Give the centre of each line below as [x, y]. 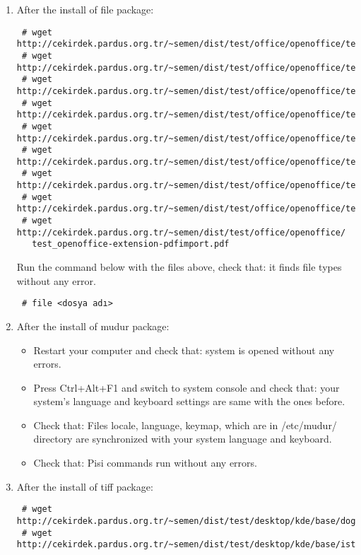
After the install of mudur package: [93, 326]
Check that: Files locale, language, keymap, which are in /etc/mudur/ [185, 425]
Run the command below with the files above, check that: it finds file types [179, 267]
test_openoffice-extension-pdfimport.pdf [131, 244]
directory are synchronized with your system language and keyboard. [183, 439]
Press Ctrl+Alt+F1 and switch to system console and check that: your [187, 387]
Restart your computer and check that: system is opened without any [184, 350]
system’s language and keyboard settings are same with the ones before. [189, 401]
